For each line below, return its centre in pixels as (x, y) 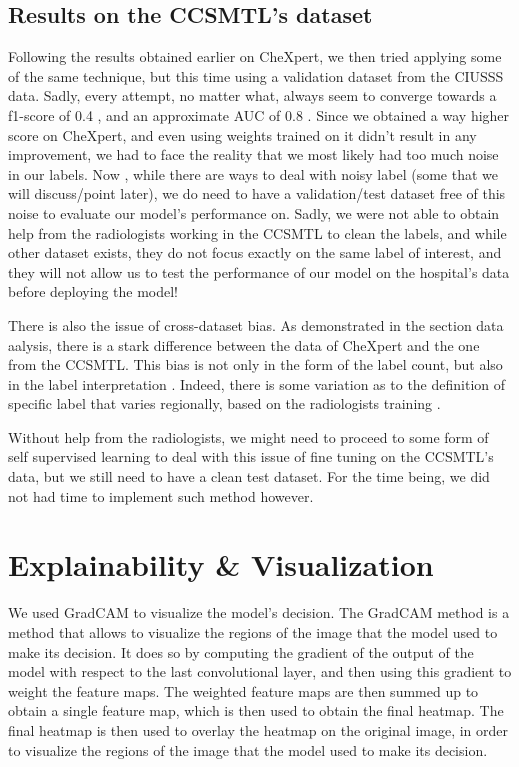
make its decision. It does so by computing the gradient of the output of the (241, 651)
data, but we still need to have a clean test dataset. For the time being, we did (249, 476)
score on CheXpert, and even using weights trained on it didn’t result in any (242, 134)
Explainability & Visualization (221, 564)
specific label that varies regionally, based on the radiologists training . (224, 403)
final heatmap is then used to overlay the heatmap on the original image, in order (258, 729)
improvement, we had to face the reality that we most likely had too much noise (253, 154)
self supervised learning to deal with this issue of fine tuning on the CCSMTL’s (251, 456)
